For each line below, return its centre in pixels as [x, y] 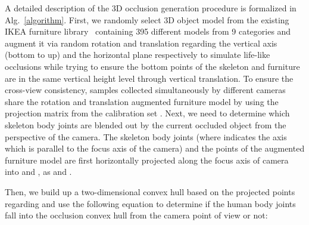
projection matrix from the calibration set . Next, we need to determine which [147, 113]
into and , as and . [38, 172]
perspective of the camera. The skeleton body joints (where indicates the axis [146, 136]
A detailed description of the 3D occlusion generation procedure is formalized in [151, 8]
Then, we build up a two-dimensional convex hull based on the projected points [150, 191]
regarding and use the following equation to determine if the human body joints [150, 203]
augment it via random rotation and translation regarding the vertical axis [141, 43]
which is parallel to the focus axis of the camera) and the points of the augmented [155, 148]
